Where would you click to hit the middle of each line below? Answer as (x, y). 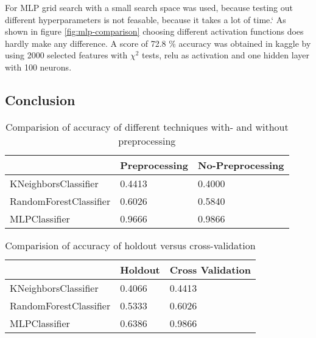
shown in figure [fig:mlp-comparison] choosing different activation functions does (154, 31)
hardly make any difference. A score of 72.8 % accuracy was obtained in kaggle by (158, 43)
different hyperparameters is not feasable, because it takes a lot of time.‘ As (146, 19)
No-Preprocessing (241, 165)
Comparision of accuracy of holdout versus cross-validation (130, 245)
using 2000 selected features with (66, 55)
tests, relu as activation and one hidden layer (226, 55)
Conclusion (40, 99)
